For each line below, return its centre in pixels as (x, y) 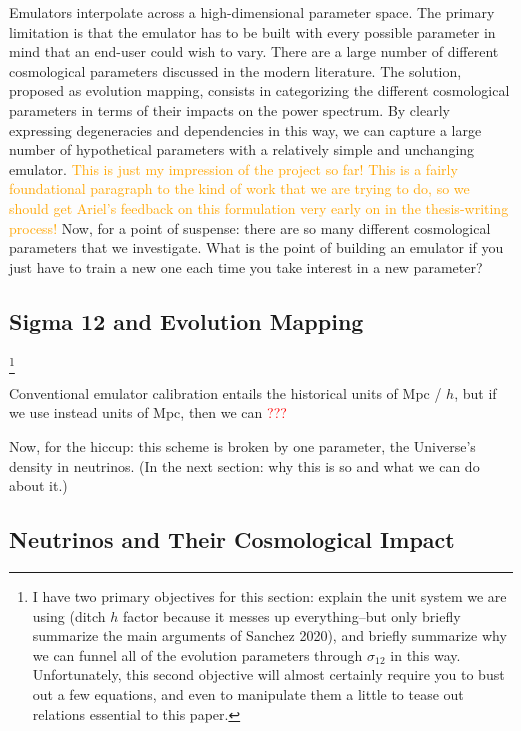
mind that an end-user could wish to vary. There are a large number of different (254, 51)
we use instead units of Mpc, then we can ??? (148, 412)
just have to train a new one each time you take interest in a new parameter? (246, 266)
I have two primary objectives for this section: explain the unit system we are (269, 596)
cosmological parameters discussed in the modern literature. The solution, (235, 70)
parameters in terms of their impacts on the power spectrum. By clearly (229, 109)
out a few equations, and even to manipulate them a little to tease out (248, 693)
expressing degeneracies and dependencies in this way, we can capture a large (245, 129)
